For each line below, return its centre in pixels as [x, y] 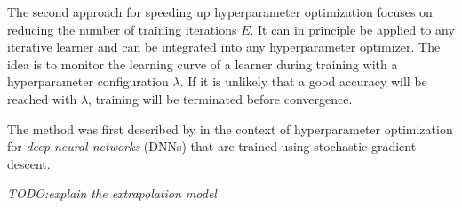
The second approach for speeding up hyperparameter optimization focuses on [220, 12]
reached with [42, 98]
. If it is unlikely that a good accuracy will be [303, 81]
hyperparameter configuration [88, 81]
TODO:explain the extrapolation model [112, 193]
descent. [29, 163]
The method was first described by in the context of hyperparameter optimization [230, 128]
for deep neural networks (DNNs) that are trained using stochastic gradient [212, 146]
